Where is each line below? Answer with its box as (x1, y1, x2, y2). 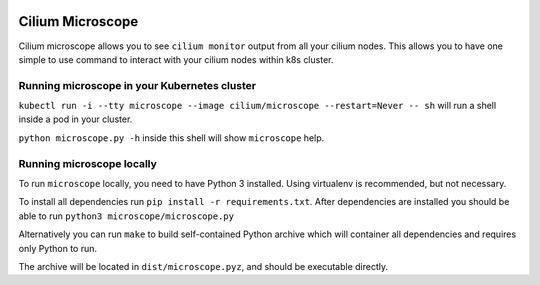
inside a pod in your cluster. (18, 113, 133, 125)
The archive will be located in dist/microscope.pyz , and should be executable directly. (18, 260, 389, 272)
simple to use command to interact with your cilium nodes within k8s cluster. (18, 53, 334, 65)
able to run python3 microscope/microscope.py (18, 210, 235, 222)
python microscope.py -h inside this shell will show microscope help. (18, 131, 325, 144)
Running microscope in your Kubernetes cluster (18, 78, 257, 92)
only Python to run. (18, 242, 98, 254)
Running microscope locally (18, 156, 157, 170)
